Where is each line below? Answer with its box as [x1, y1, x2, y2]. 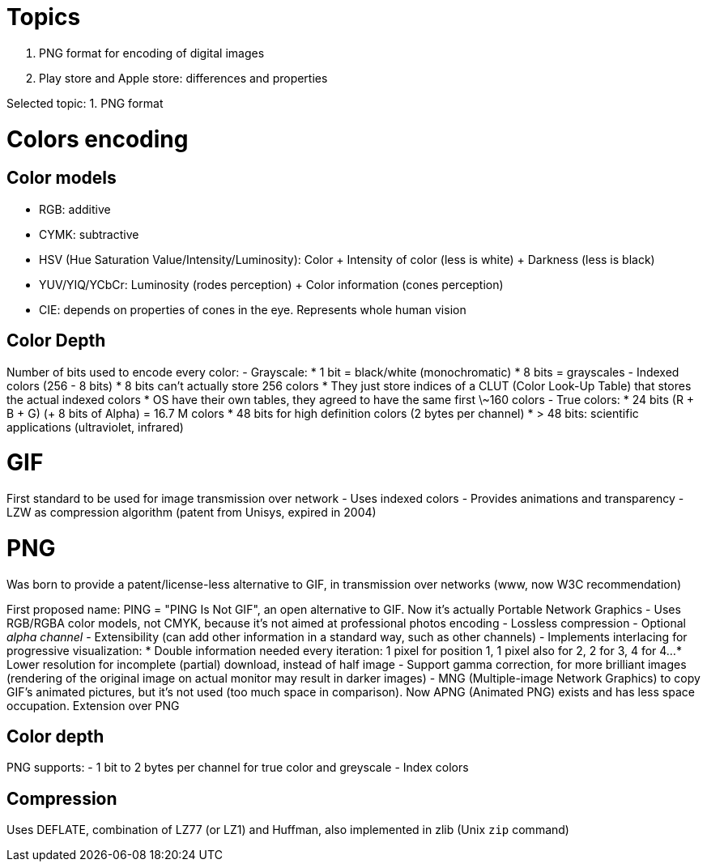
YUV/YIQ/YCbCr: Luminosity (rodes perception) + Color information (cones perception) [39, 277, 504, 291]
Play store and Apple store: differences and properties [39, 70, 328, 85]
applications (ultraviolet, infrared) [6, 419, 184, 434]
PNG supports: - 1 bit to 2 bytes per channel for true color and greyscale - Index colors [6, 760, 469, 775]
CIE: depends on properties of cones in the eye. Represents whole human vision [39, 302, 466, 317]
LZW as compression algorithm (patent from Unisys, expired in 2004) [6, 505, 377, 520]
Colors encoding [6, 125, 189, 153]
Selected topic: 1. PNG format [6, 96, 164, 110]
